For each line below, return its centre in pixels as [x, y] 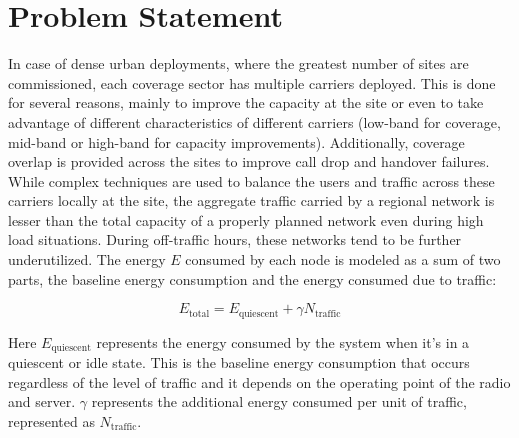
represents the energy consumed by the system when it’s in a [283, 341]
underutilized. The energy [87, 259]
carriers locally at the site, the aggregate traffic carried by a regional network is [251, 200]
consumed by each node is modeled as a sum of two [343, 259]
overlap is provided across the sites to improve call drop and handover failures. [249, 161]
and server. [42, 401]
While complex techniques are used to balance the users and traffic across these [251, 180]
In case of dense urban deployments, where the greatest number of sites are [238, 63]
